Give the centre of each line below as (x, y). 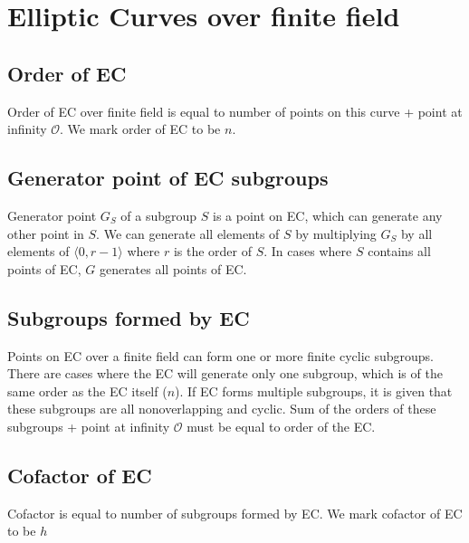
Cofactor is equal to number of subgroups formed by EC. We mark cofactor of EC (235, 513)
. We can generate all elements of (188, 233)
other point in (46, 233)
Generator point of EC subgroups (168, 178)
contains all (399, 251)
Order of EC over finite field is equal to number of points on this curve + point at (235, 111)
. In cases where (308, 251)
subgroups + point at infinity (89, 426)
